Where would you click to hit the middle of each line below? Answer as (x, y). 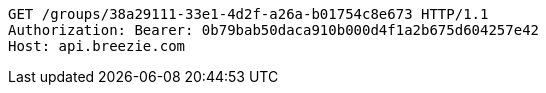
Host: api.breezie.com (97, 46)
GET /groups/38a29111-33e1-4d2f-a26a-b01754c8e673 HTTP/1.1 (248, 14)
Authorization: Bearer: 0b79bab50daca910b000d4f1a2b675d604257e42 (274, 30)
